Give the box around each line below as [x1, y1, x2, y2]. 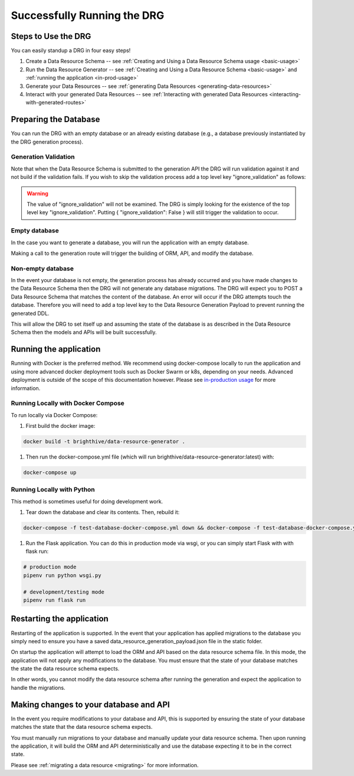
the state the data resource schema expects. [11, 665, 120, 672]
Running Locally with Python [11, 486, 96, 494]
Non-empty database [11, 264, 74, 273]
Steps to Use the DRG [11, 31, 91, 41]
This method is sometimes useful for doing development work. [11, 497, 163, 505]
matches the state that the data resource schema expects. [11, 723, 153, 731]
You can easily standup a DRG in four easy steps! [11, 47, 131, 54]
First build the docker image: [25, 423, 96, 430]
